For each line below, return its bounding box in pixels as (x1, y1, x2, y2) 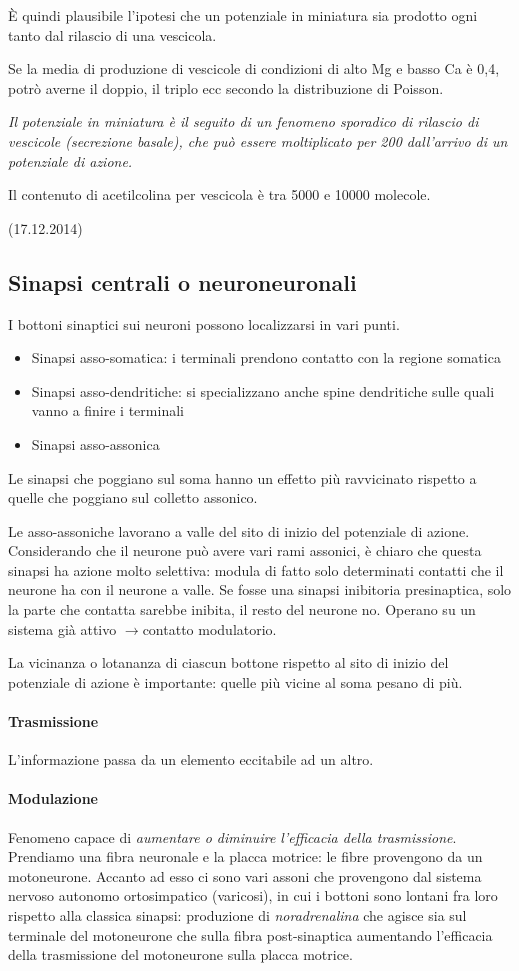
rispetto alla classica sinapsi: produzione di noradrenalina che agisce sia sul (8, 905, 467, 926)
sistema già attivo (8, 618, 117, 639)
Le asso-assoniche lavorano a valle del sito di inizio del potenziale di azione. (8, 520, 470, 541)
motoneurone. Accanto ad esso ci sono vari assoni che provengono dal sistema (8, 865, 482, 886)
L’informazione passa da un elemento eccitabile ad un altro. (8, 749, 374, 770)
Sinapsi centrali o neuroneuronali (8, 266, 357, 297)
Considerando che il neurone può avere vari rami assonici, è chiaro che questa (8, 540, 482, 561)
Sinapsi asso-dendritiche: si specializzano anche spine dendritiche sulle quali (31, 380, 495, 401)
